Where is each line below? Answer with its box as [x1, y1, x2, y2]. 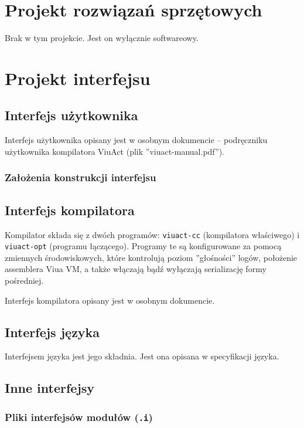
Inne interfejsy [5, 379, 95, 397]
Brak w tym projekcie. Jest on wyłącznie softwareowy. [5, 32, 199, 44]
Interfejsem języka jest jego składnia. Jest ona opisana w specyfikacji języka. [5, 350, 279, 362]
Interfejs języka [5, 322, 100, 341]
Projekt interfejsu [5, 66, 151, 90]
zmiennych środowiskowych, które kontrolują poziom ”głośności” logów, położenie [5, 251, 298, 263]
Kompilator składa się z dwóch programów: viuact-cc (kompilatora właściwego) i [5, 228, 300, 240]
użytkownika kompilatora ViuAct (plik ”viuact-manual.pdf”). [5, 145, 224, 157]
